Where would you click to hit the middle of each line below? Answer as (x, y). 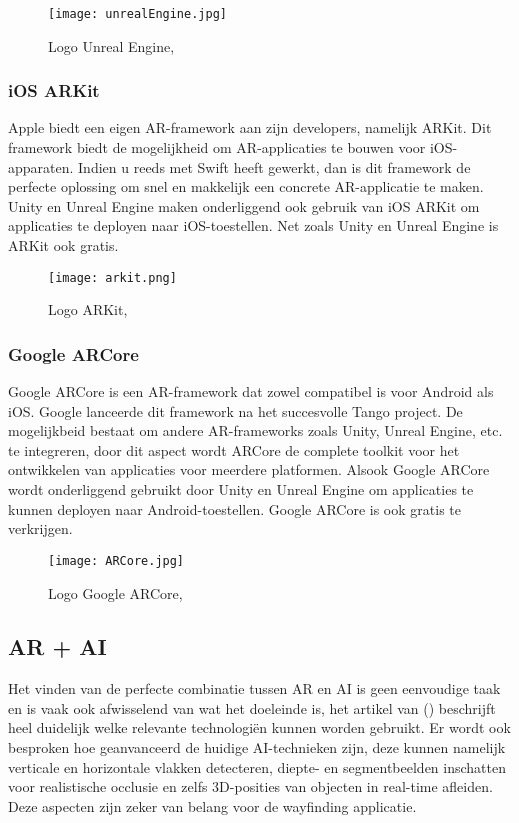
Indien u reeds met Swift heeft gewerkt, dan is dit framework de (274, 166)
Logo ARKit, (88, 309)
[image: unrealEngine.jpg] (137, 14)
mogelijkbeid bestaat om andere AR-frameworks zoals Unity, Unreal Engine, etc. (255, 430)
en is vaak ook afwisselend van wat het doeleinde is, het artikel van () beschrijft (252, 707)
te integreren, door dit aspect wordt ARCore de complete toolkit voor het (234, 449)
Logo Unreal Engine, (111, 45)
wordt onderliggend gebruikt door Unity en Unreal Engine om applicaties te (241, 489)
